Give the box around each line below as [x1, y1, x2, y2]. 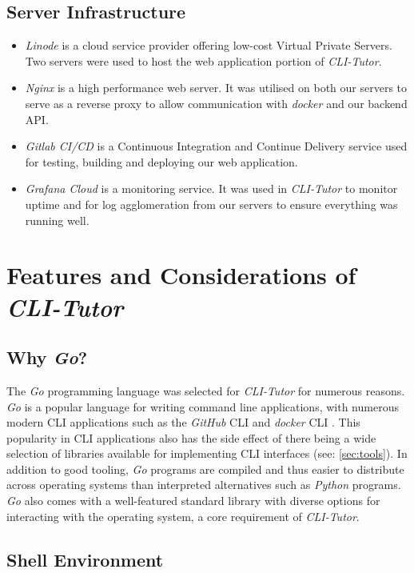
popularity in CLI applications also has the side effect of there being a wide [6, 429, 376, 446]
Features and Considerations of [6, 258, 356, 291]
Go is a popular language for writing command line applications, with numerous [6, 398, 399, 415]
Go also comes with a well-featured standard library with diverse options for [6, 492, 380, 509]
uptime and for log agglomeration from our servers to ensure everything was [25, 195, 398, 212]
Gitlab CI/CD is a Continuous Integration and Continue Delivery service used [25, 138, 408, 154]
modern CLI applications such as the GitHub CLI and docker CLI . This [6, 414, 360, 431]
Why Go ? [6, 345, 88, 370]
